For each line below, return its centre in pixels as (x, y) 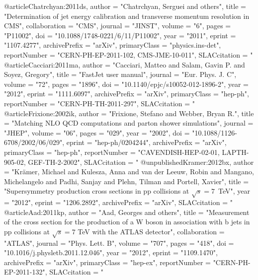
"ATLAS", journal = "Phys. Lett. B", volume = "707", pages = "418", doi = (119, 243)
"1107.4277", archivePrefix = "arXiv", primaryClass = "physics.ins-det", (113, 45)
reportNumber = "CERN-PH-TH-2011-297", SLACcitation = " (100, 103)
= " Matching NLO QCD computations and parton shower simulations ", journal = (129, 123)
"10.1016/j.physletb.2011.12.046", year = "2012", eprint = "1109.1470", (111, 252)
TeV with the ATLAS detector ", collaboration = (151, 231)
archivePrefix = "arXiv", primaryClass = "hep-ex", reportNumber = (107, 262)
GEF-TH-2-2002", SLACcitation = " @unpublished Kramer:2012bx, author (141, 162)
